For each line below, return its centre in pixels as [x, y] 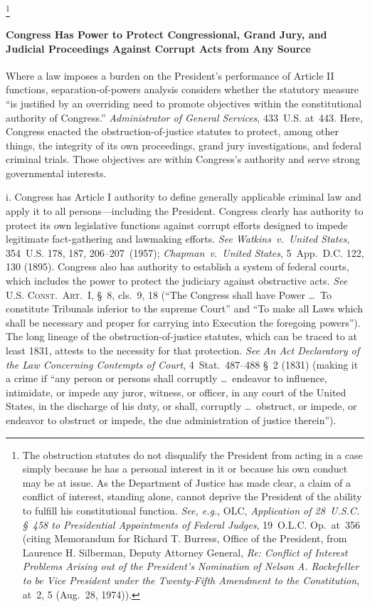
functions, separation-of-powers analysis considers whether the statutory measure [182, 89]
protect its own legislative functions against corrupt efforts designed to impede [177, 225]
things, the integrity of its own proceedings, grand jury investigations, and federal [184, 145]
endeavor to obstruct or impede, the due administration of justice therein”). [171, 419]
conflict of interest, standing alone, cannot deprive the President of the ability [192, 496]
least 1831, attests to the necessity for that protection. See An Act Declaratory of [183, 350]
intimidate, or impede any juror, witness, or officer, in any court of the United [176, 392]
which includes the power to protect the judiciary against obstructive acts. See [177, 281]
